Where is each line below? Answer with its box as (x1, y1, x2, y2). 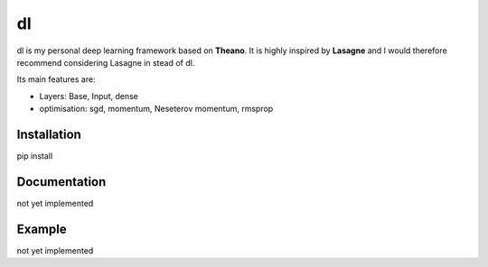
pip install (16, 151, 53, 161)
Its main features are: (16, 74, 96, 85)
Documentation (16, 174, 107, 189)
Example (16, 221, 67, 236)
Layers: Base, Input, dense (39, 90, 139, 101)
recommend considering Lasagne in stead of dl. (16, 57, 195, 68)
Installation (16, 126, 81, 142)
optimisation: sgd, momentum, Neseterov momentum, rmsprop (39, 104, 274, 115)
